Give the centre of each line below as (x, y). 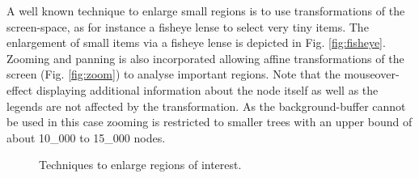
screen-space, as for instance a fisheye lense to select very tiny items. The (188, 26)
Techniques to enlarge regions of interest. (140, 165)
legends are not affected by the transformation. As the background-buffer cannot (206, 106)
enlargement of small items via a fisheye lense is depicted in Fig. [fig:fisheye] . (196, 42)
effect (20, 89)
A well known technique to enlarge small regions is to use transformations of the (206, 11)
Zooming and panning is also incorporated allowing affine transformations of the (205, 58)
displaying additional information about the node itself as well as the (207, 89)
